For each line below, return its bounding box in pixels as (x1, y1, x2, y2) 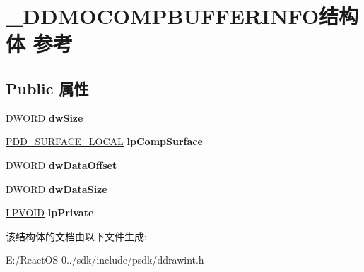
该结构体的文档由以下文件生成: (6, 228, 147, 243)
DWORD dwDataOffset (6, 157, 117, 172)
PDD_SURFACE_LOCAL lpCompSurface (6, 134, 203, 149)
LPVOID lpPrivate (6, 205, 94, 220)
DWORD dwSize (6, 110, 83, 125)
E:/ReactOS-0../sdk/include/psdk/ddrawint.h (6, 252, 204, 267)
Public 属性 (6, 77, 89, 99)
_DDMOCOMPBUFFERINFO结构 (6, 1, 359, 30)
